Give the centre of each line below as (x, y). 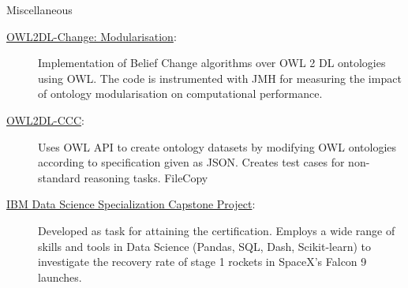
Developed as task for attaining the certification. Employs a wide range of (217, 230)
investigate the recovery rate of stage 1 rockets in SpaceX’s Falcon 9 (202, 262)
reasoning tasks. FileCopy (146, 177)
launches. (60, 277)
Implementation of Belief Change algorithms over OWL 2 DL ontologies (212, 63)
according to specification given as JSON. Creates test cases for (191, 162)
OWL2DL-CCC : (45, 120)
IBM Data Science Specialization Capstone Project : (131, 204)
